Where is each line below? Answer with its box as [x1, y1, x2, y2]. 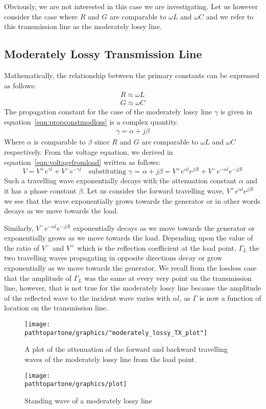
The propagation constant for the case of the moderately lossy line [4, 106, 212, 117]
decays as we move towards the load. [4, 205, 119, 216]
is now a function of [199, 292, 261, 303]
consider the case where [4, 11, 78, 21]
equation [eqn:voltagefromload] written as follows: [4, 156, 161, 167]
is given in [220, 106, 253, 117]
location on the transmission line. [4, 302, 108, 313]
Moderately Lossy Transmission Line [4, 46, 202, 62]
